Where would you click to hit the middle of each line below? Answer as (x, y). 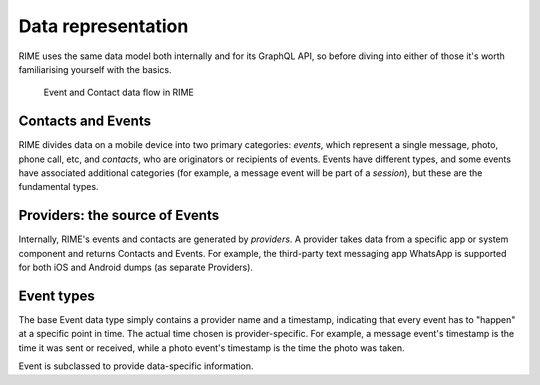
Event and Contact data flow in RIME (118, 92)
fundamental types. (58, 187)
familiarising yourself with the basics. (95, 69)
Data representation (103, 26)
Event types (56, 295)
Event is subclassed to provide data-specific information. (136, 366)
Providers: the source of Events (119, 215)
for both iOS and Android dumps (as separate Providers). (136, 267)
